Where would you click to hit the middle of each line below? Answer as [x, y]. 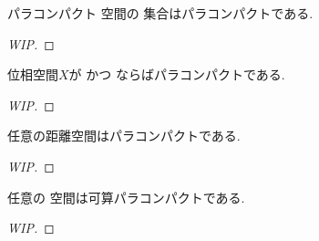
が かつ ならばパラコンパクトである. [177, 74]
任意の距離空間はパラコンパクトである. [124, 136]
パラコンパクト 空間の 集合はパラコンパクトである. [160, 13]
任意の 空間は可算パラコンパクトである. [126, 197]
